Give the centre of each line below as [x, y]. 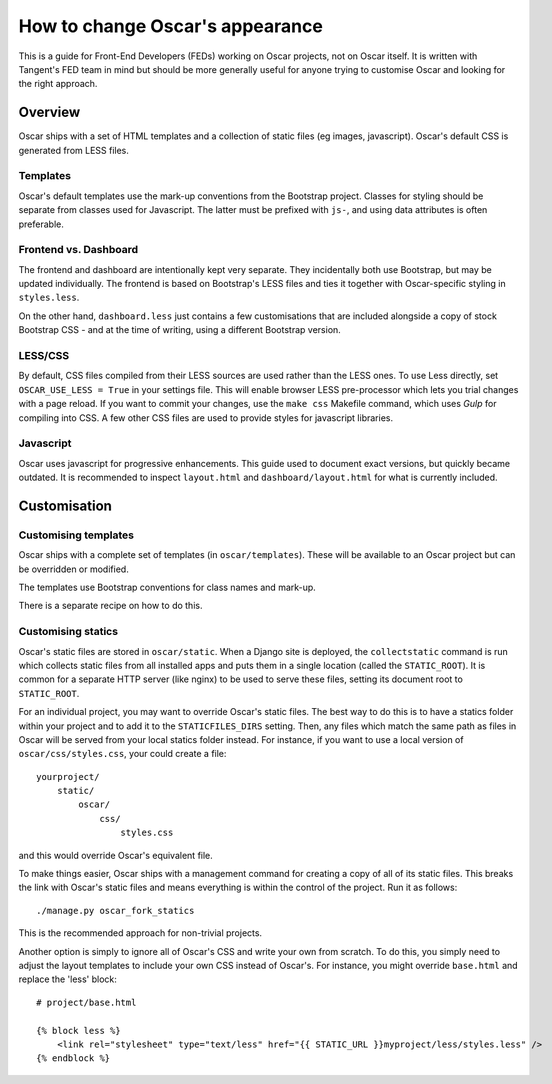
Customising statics [68, 632]
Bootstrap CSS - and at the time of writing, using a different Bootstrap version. [180, 330]
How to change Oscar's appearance [171, 26]
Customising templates [76, 535]
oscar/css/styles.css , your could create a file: [122, 754]
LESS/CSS [44, 356]
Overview [49, 112]
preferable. [41, 224]
